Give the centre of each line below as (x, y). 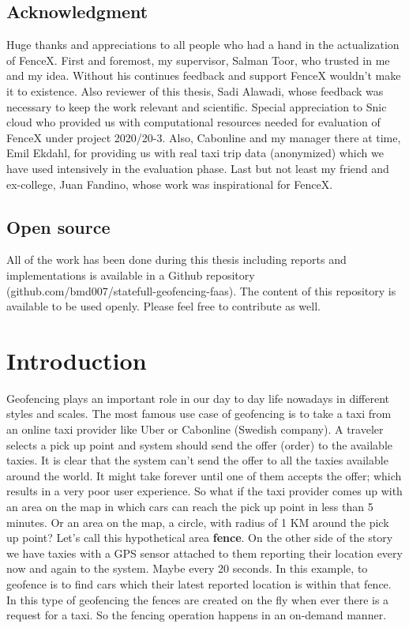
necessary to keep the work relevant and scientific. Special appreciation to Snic (197, 106)
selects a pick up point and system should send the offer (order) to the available (199, 444)
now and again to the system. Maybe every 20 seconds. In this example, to (187, 568)
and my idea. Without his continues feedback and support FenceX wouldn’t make (204, 75)
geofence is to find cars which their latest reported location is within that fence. (199, 583)
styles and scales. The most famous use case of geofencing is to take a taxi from (199, 414)
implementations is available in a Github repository (131, 275)
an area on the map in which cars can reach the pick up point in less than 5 (190, 506)
